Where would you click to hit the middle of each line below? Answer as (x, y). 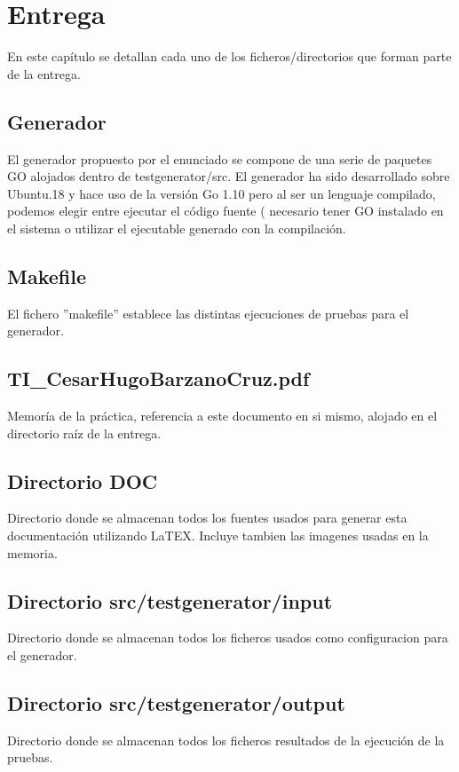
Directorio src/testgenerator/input (170, 600)
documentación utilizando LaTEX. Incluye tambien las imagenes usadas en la (218, 536)
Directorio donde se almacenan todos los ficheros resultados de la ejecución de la (226, 740)
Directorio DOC (83, 481)
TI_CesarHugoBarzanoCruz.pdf (158, 378)
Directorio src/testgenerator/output (176, 703)
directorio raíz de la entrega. (84, 433)
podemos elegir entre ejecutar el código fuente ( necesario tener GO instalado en (226, 211)
